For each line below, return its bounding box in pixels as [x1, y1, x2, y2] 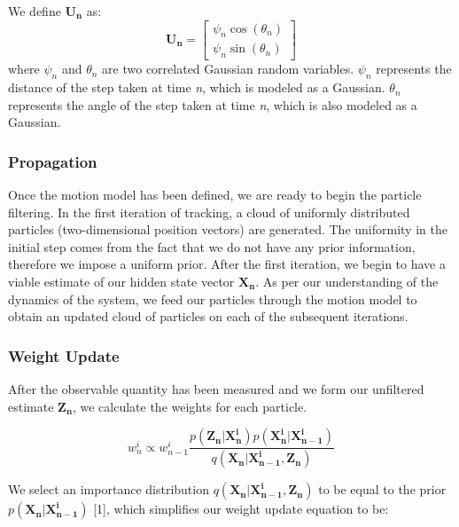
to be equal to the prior [318, 480, 447, 499]
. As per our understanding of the [255, 272, 439, 291]
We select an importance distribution [8, 480, 209, 499]
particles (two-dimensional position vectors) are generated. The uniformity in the [8, 220, 447, 239]
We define [8, 2, 61, 20]
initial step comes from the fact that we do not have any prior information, [8, 237, 416, 256]
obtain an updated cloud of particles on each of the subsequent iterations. [8, 307, 408, 326]
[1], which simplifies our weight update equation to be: [93, 499, 389, 518]
